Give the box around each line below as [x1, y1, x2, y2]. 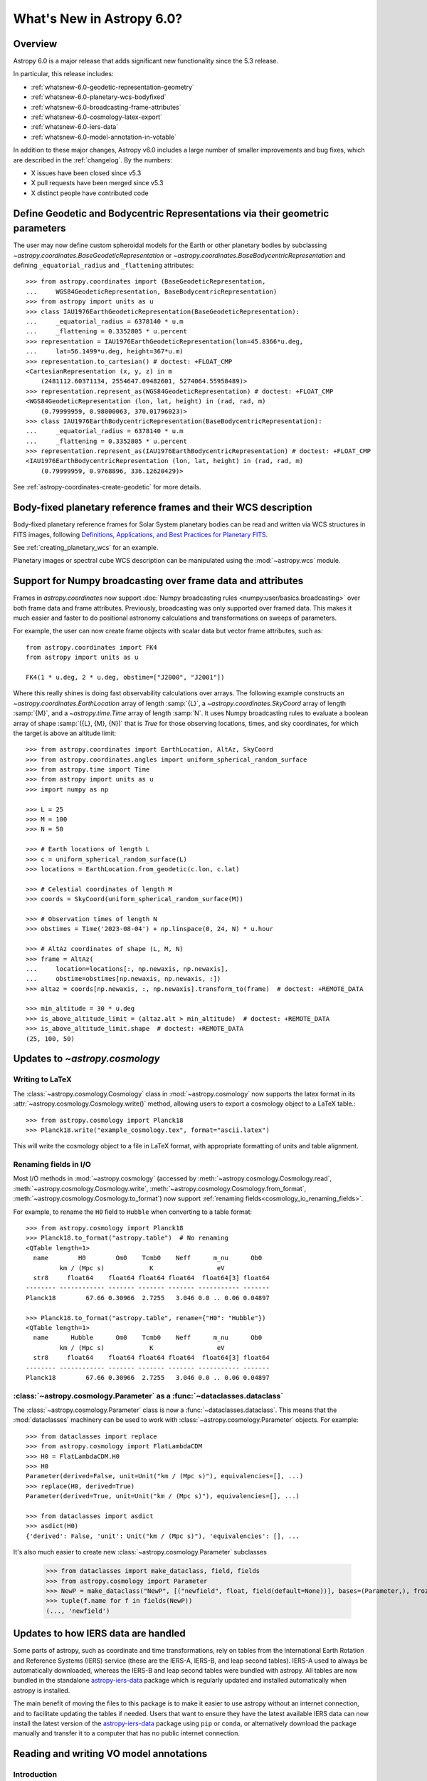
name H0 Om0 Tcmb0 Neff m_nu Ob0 [33, 1254, 263, 1262]
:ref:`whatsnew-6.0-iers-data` [31, 123, 119, 131]
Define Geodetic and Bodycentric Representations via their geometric [13, 207, 330, 219]
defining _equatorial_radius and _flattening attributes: [13, 261, 194, 270]
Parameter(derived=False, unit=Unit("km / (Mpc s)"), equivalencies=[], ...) [26, 1472, 304, 1480]
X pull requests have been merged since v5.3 [31, 179, 164, 187]
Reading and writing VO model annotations [13, 1748, 208, 1760]
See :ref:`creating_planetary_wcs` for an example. [13, 543, 159, 551]
